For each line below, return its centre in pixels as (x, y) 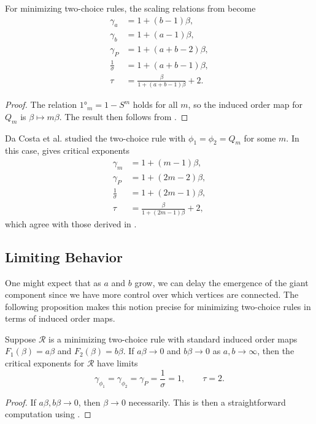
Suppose (21, 339)
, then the (276, 351)
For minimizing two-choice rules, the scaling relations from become (130, 8)
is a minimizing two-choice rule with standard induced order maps (173, 339)
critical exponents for (45, 363)
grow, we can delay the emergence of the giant (222, 282)
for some (260, 138)
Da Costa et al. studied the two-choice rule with (95, 138)
